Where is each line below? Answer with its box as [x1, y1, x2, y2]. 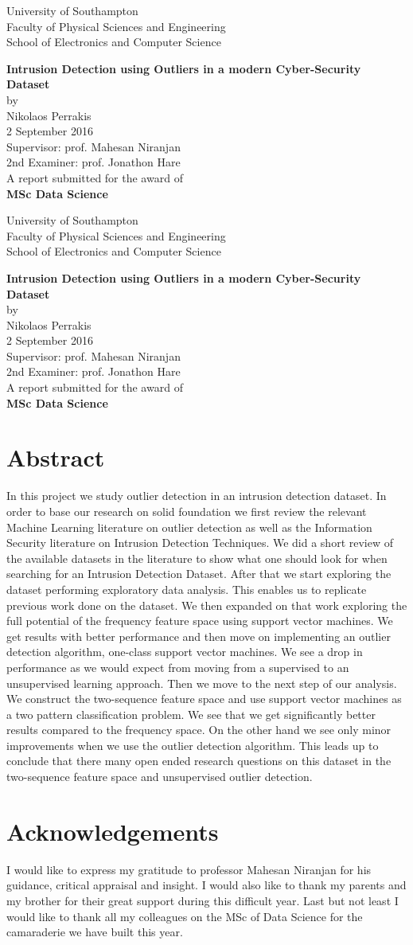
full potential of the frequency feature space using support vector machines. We [6, 612, 393, 629]
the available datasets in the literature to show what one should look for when [6, 549, 388, 566]
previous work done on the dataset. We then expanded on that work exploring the [6, 596, 407, 613]
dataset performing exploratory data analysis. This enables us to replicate [6, 580, 367, 597]
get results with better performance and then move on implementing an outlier [6, 627, 391, 644]
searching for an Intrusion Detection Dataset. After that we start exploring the [6, 565, 392, 582]
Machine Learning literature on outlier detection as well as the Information [6, 518, 372, 535]
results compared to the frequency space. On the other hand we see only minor [6, 721, 392, 738]
